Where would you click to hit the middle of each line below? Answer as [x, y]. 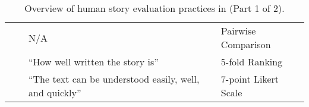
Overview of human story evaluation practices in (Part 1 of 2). [154, 8]
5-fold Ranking [252, 62]
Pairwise [238, 31]
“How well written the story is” [94, 62]
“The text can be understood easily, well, [114, 79]
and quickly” [55, 92]
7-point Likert [250, 79]
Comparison [246, 44]
